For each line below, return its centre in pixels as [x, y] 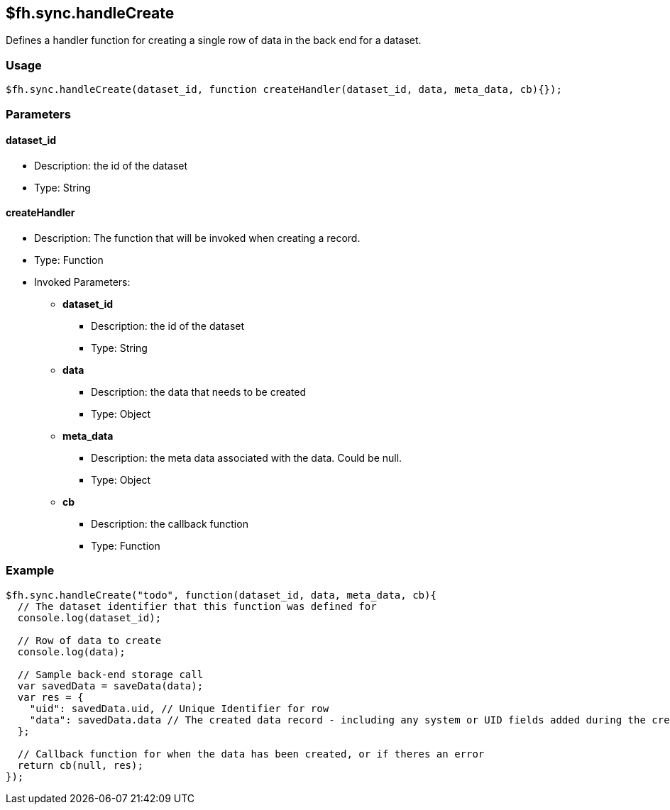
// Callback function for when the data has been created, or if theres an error [251, 754]
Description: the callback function [170, 523]
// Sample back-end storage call [110, 674]
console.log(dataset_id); [89, 617]
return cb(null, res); [80, 765]
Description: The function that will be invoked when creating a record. [197, 238]
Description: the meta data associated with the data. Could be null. [247, 457]
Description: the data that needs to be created [199, 392]
